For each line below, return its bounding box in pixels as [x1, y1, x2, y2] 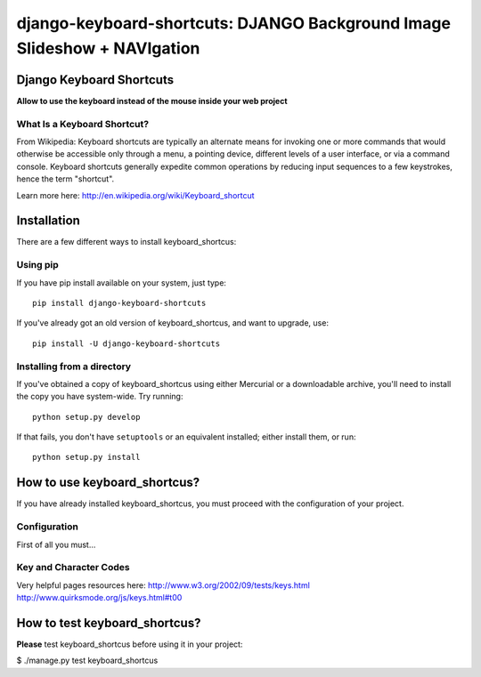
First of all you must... [16, 539, 96, 550]
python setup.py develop [32, 412, 141, 422]
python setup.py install [32, 452, 141, 463]
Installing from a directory [16, 360, 132, 373]
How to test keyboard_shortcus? [16, 615, 201, 631]
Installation [16, 214, 80, 229]
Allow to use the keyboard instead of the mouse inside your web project [16, 95, 289, 106]
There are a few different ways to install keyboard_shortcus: [16, 237, 237, 247]
